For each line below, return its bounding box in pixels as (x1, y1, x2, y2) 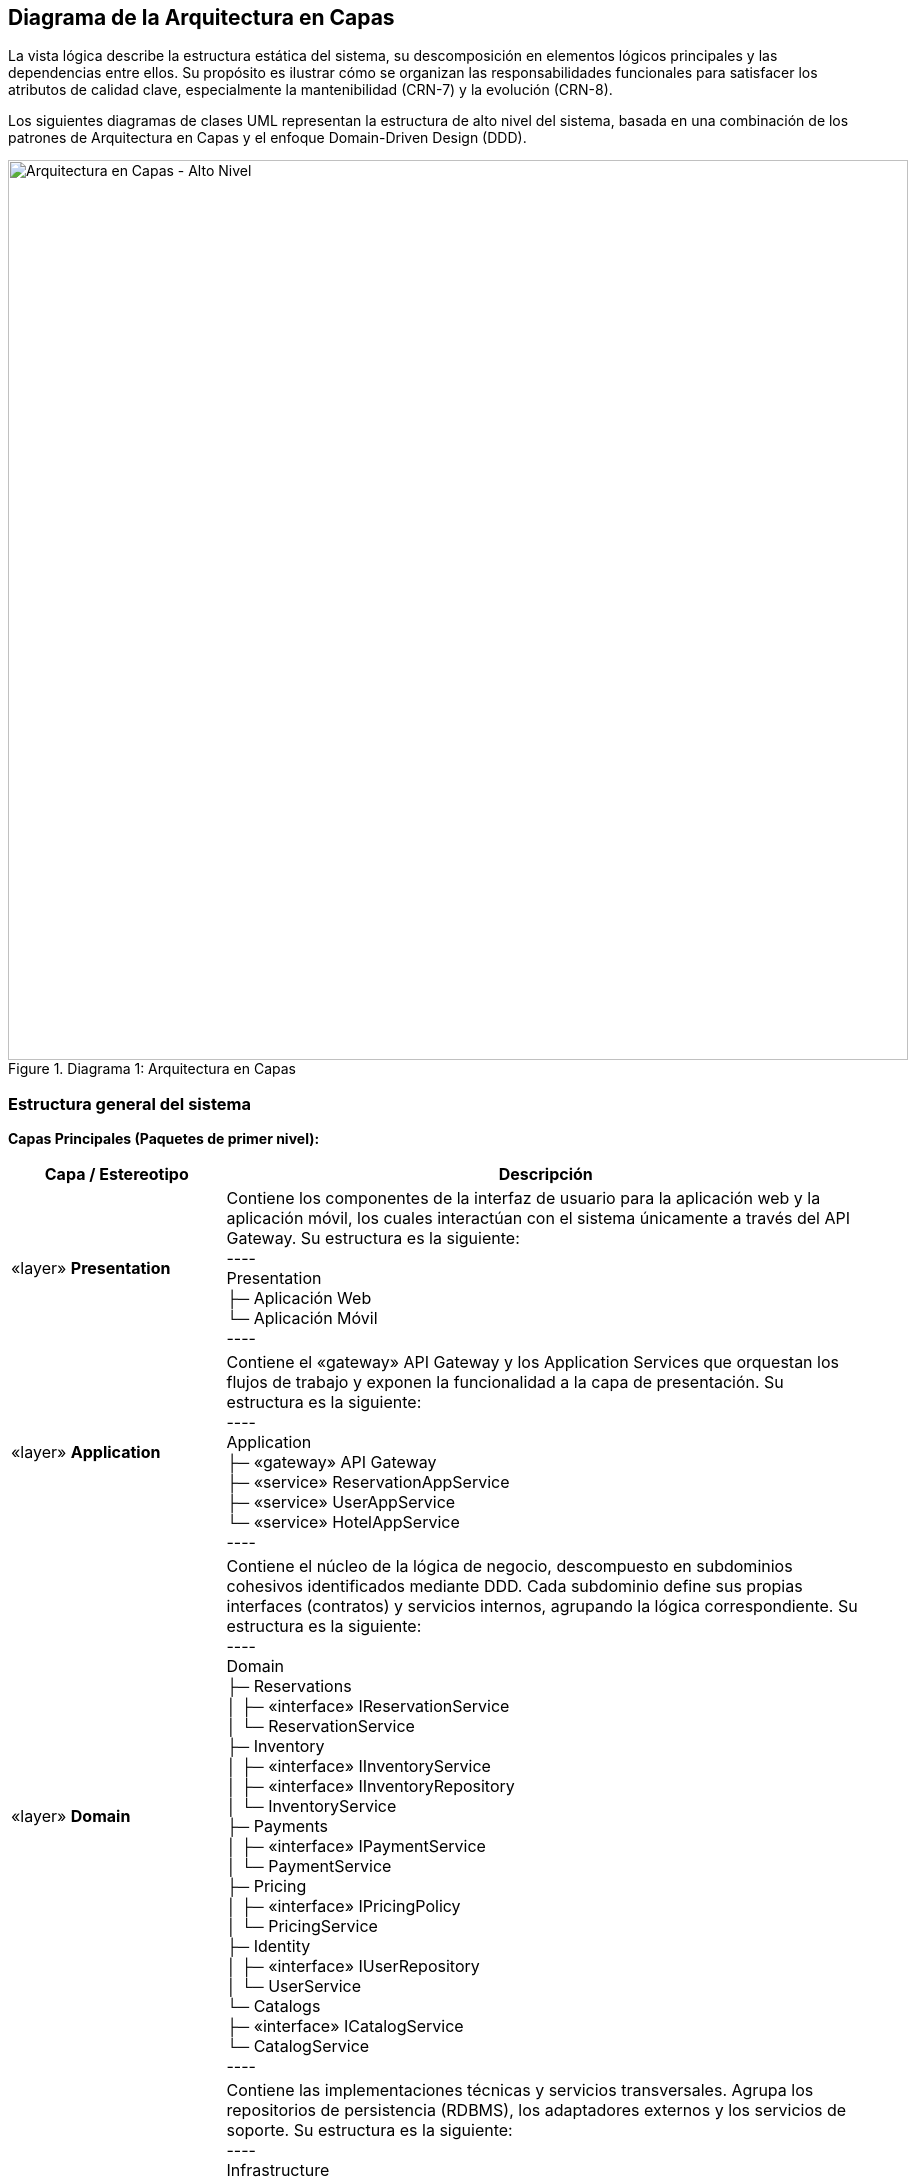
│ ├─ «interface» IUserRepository (226, 1956, 480, 1977)
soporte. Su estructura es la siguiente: (226, 2120, 513, 2141)
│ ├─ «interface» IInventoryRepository (226, 1776, 515, 1797)
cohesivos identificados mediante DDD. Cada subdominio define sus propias (226, 1576, 803, 1597)
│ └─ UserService (226, 1976, 362, 1997)
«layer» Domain (11, 1806, 131, 1827)
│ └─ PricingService (226, 1916, 378, 1937)
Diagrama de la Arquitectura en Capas (8, 5, 395, 30)
